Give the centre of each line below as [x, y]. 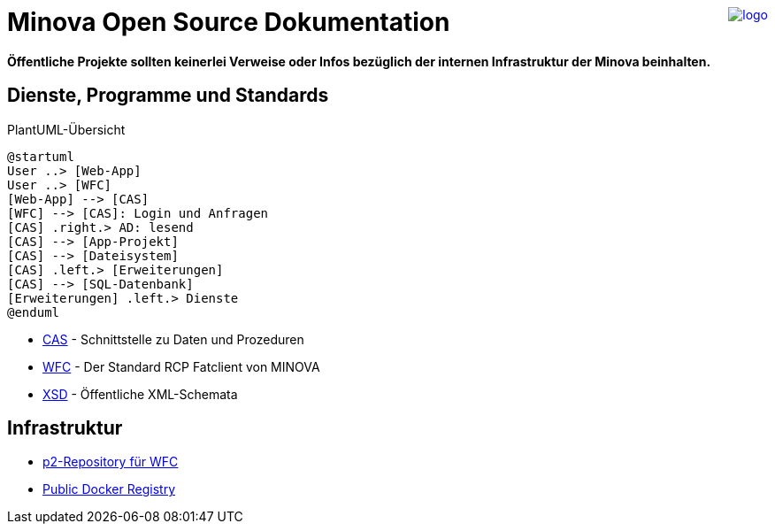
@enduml [34, 312]
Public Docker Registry [109, 489]
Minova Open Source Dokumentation [229, 22]
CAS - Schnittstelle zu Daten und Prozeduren [173, 339]
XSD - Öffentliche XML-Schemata [140, 394]
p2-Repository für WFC [111, 462]
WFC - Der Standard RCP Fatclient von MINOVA [181, 366]
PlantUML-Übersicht [66, 129]
